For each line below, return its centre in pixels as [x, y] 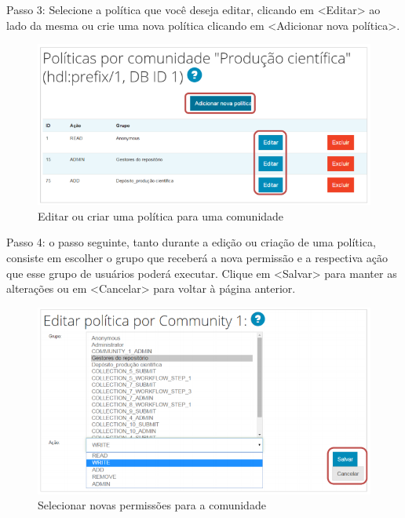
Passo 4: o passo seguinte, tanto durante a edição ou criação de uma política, [191, 242]
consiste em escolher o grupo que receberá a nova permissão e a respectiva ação [197, 258]
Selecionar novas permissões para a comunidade [152, 505]
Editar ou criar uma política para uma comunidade [161, 215]
